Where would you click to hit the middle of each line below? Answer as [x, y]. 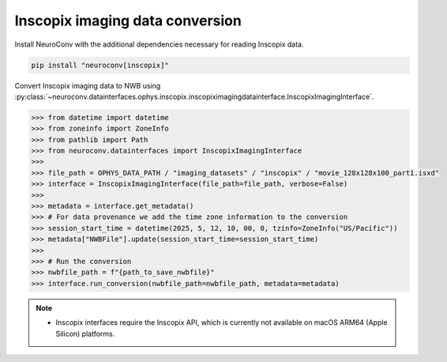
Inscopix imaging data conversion [128, 21]
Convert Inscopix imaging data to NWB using [88, 85]
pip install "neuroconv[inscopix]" [100, 65]
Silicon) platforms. [85, 334]
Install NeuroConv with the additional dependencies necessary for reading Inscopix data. [159, 44]
